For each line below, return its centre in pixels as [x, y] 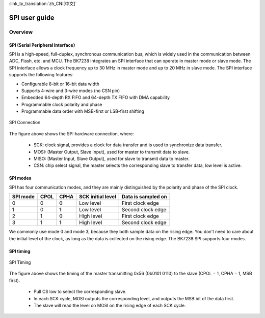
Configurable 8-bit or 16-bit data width [60, 84]
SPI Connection [25, 123]
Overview [21, 32]
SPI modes [20, 178]
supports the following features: [41, 75]
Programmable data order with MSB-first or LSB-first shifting [83, 111]
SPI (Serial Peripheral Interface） [43, 45]
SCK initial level [97, 197]
